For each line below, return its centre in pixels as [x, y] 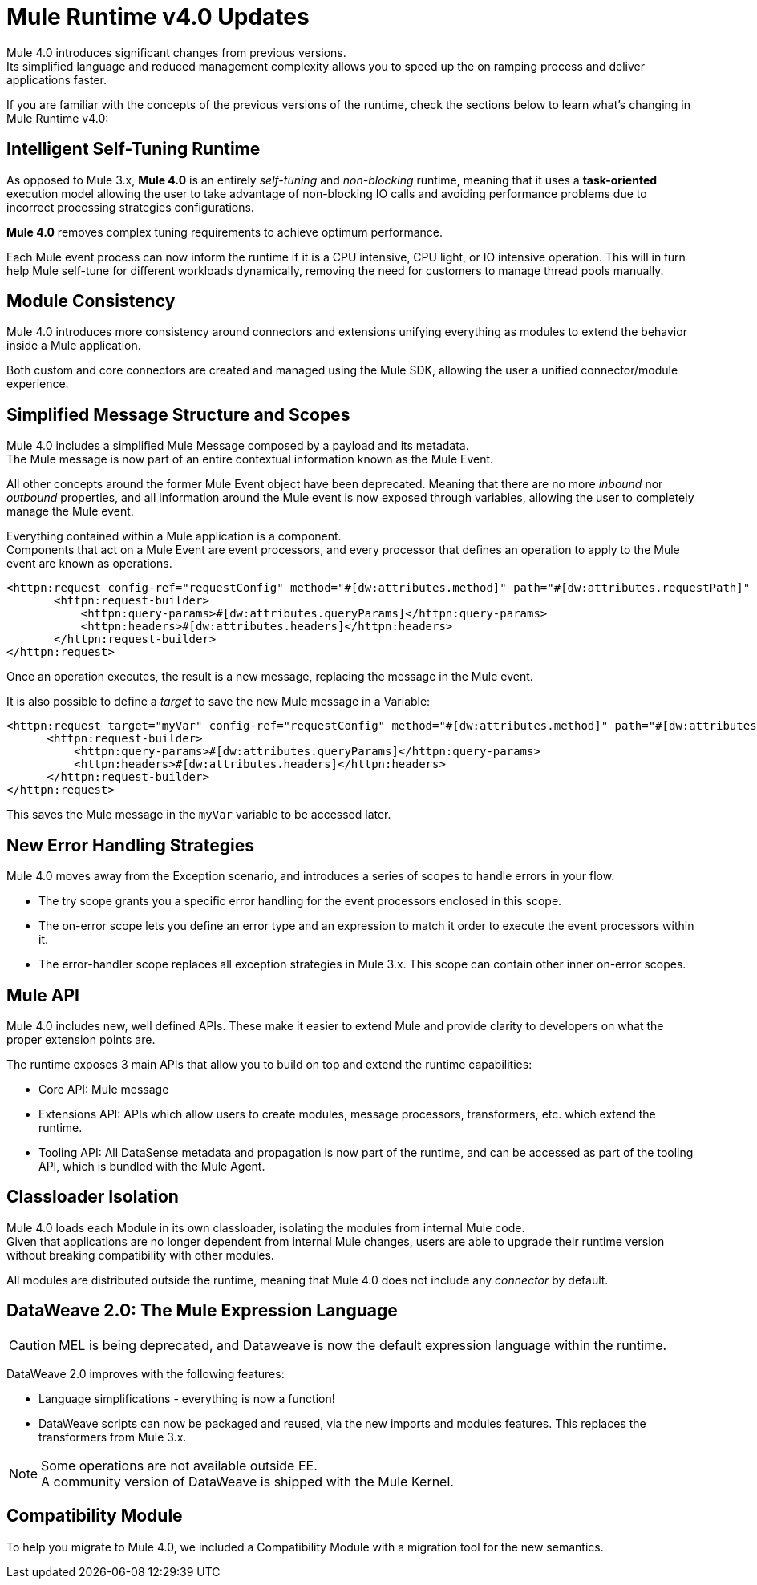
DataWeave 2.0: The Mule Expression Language [202, 1311]
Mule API [43, 995]
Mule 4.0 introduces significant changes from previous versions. [176, 52]
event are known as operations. [89, 564]
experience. [38, 384]
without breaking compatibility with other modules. [140, 1255]
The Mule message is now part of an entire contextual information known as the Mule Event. [250, 459]
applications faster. [57, 79]
